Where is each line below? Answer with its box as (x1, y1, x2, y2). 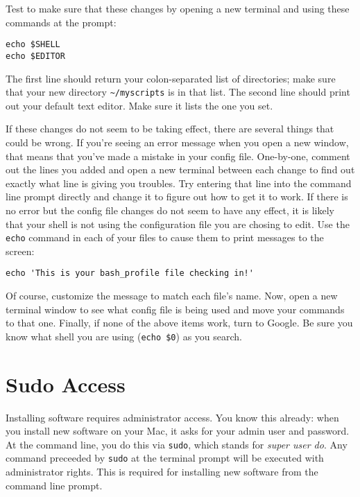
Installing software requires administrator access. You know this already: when (6, 410, 339, 424)
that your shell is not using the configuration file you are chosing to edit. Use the (6, 216, 350, 231)
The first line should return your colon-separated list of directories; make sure (6, 71, 336, 85)
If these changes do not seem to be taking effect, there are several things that (6, 121, 334, 136)
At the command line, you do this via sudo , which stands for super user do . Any (6, 437, 348, 451)
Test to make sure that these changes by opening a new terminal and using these (6, 1, 350, 15)
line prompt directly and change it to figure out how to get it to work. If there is (6, 189, 348, 204)
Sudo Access (6, 369, 126, 398)
